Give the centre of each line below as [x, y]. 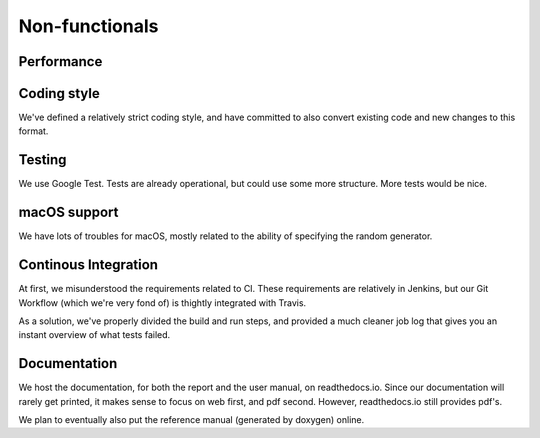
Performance [60, 61]
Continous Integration [88, 265]
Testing [42, 160]
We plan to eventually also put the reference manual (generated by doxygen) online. [191, 420]
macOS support [68, 212]
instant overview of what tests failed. [94, 335]
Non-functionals [88, 26]
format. [33, 131]
